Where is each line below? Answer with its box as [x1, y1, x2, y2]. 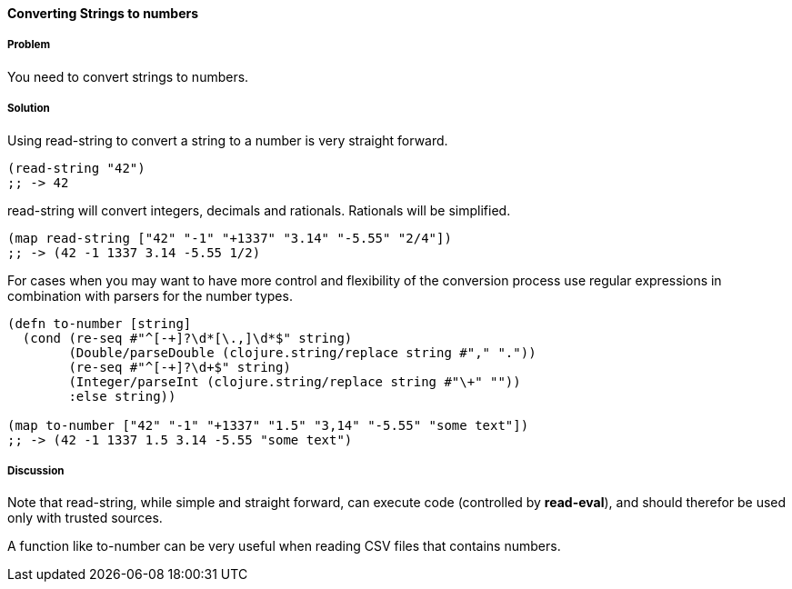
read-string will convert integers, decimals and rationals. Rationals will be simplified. [7, 202, 511, 218]
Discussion [7, 464, 65, 477]
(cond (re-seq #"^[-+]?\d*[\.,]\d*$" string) [22, 330, 353, 345]
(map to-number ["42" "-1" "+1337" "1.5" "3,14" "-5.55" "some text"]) [7, 417, 529, 433]
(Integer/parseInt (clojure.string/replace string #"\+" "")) [68, 374, 521, 389]
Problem [7, 38, 51, 52]
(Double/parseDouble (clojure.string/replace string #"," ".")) [68, 344, 536, 360]
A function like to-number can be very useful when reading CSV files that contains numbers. [7, 538, 561, 554]
